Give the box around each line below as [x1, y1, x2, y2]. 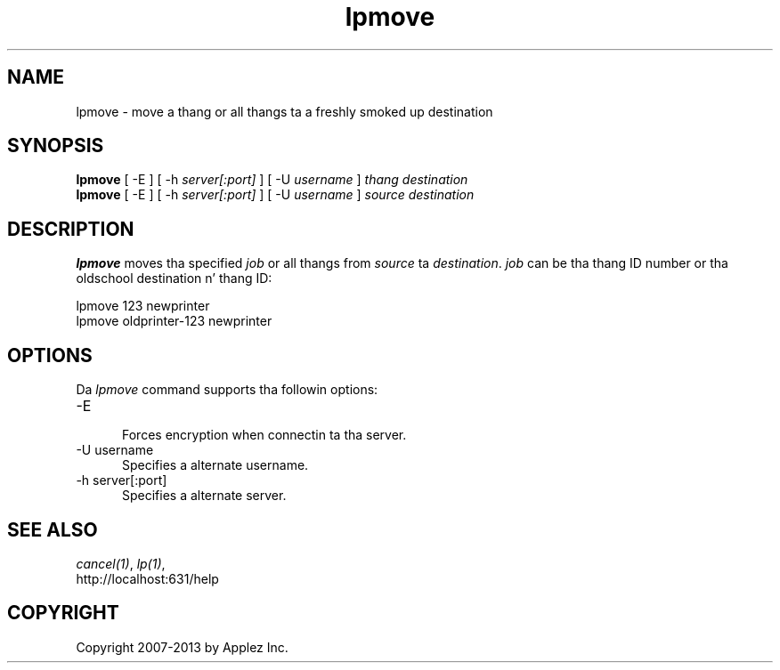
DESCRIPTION [7, 217, 134, 240]
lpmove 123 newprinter [76, 298, 210, 314]
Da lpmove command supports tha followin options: [76, 382, 378, 398]
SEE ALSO [7, 518, 98, 541]
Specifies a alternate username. [122, 457, 309, 473]
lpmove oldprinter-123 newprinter [76, 313, 272, 329]
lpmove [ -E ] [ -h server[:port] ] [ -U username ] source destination [76, 187, 475, 203]
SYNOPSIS [7, 134, 104, 157]
